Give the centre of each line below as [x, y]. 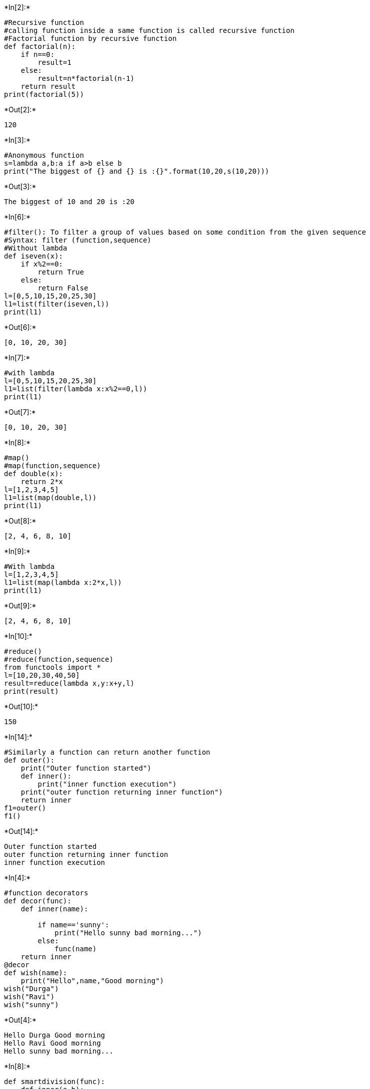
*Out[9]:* [20, 606]
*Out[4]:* [20, 1020]
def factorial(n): [40, 46]
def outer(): [29, 760]
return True [61, 272]
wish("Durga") [31, 989]
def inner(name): [54, 909]
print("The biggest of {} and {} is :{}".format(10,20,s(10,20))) [137, 171]
